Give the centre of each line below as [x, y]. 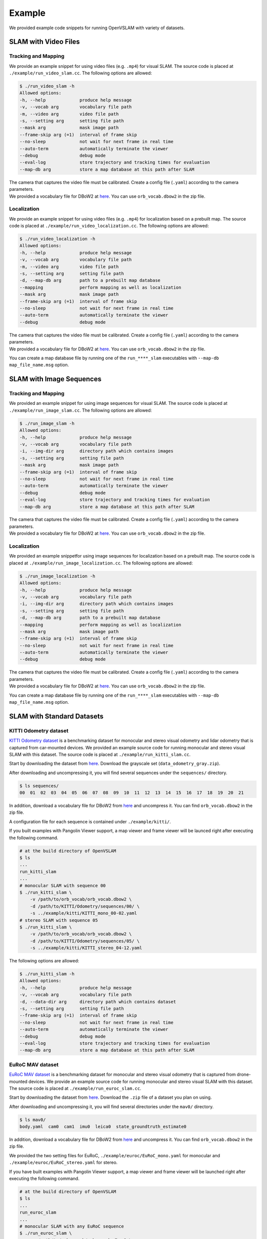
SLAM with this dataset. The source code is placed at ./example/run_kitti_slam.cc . [100, 754]
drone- [244, 1074]
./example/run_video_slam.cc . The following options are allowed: [81, 73]
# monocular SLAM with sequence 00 [63, 885]
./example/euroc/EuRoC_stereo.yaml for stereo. [64, 1163]
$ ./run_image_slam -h [47, 423]
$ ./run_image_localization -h [58, 576]
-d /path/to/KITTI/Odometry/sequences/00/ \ [85, 906]
